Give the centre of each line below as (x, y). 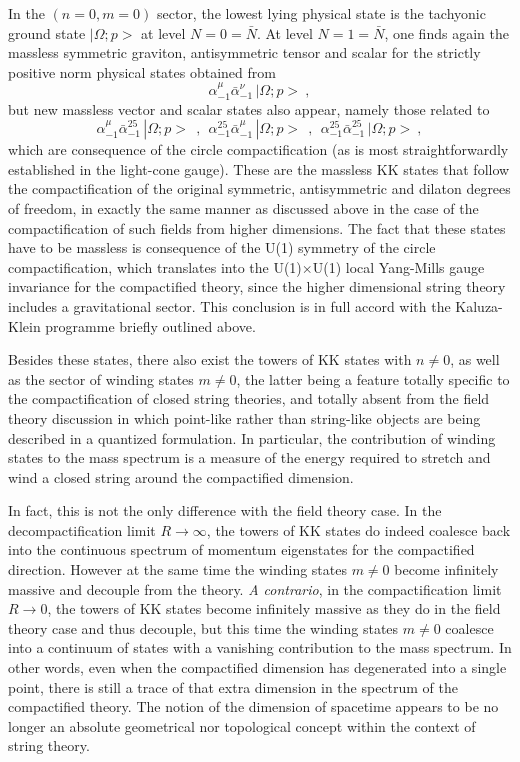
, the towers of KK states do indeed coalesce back (358, 529)
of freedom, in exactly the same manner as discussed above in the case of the (243, 207)
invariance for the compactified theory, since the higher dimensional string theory (257, 286)
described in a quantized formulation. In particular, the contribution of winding (252, 437)
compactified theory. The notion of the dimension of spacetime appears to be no (253, 706)
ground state (47, 32)
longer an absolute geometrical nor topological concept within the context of (242, 725)
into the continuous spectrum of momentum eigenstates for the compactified (241, 549)
